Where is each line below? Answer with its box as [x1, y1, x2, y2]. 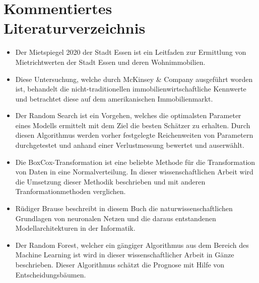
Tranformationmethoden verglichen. [15, 186, 126, 197]
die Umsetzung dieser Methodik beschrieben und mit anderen [15, 176, 206, 186]
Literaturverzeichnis [4, 18, 146, 38]
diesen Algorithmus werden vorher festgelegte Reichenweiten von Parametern [15, 130, 253, 140]
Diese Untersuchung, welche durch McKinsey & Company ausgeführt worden [15, 73, 253, 84]
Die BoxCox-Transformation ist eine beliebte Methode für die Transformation [15, 156, 255, 167]
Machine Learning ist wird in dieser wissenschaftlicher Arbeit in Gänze [15, 249, 234, 260]
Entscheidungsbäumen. [15, 269, 86, 279]
